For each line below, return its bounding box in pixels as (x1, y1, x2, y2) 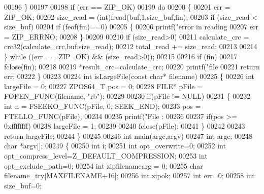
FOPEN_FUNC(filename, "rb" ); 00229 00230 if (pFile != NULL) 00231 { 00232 (4, 91, 251, 101)
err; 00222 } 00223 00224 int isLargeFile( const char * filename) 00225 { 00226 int (4, 71, 255, 82)
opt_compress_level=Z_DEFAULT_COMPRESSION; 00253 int (4, 150, 208, 161)
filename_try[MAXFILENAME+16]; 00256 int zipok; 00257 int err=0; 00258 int (4, 170, 255, 181)
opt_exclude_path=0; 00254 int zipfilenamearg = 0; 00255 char (4, 160, 203, 171)
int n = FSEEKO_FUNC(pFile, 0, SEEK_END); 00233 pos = (4, 100, 201, 111)
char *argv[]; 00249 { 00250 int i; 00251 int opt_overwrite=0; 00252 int (4, 140, 226, 151)
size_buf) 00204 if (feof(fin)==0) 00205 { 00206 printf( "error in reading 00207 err (4, 21, 259, 32)
